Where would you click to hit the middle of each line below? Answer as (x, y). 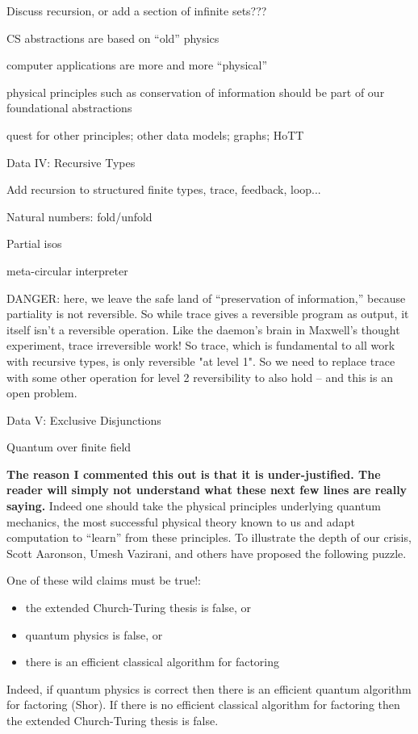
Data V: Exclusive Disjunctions (84, 419)
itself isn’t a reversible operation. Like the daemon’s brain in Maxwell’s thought (203, 329)
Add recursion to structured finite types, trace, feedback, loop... (164, 189)
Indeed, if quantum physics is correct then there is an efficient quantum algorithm (209, 688)
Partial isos (34, 243)
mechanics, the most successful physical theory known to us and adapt (181, 521)
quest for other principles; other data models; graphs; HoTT (155, 134)
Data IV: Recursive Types (71, 162)
